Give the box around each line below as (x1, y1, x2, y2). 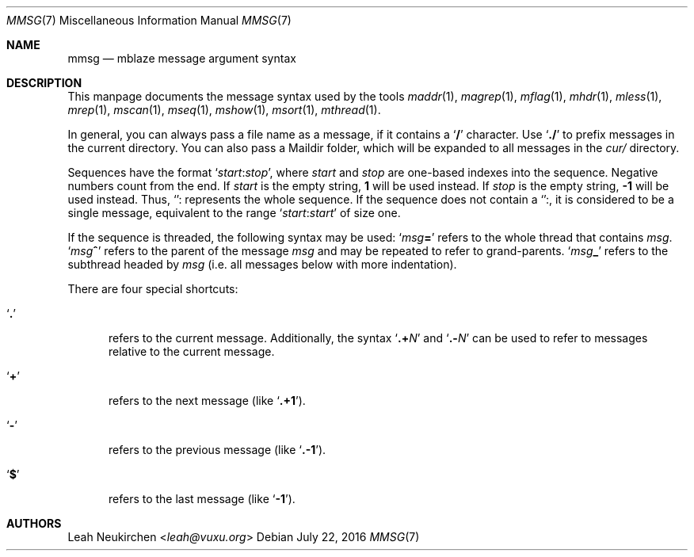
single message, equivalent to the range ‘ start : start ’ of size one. (67, 206, 401, 219)
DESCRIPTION (6, 76, 82, 90)
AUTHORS (6, 517, 62, 530)
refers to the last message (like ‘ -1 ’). (109, 492, 296, 505)
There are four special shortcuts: (67, 282, 238, 296)
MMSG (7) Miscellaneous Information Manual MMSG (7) (6, 13, 292, 27)
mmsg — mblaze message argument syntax (67, 52, 296, 65)
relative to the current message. (109, 345, 275, 358)
